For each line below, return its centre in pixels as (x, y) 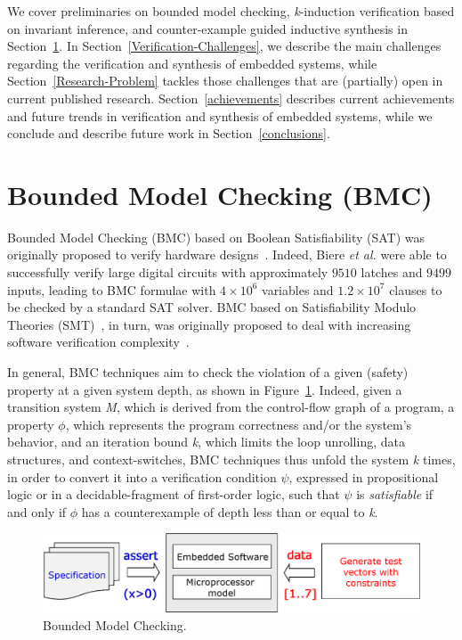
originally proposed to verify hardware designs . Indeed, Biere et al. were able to (227, 254)
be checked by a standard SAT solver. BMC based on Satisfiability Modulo (212, 307)
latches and (392, 272)
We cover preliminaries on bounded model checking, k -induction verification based (231, 11)
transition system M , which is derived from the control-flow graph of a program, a (231, 407)
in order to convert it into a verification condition (142, 476)
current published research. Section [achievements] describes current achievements (231, 98)
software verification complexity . (98, 342)
